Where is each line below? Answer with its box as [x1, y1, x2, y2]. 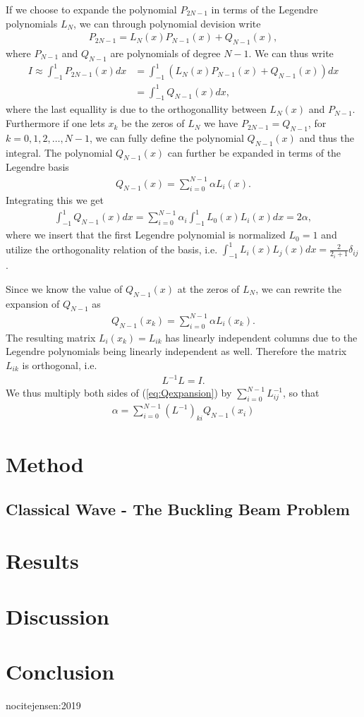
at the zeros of [177, 281, 240, 296]
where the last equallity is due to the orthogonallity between [6, 102, 267, 116]
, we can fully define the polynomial [89, 130, 244, 145]
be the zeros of [121, 116, 185, 131]
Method [6, 450, 84, 478]
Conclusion [6, 657, 115, 686]
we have [204, 116, 238, 131]
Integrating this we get [6, 193, 104, 207]
